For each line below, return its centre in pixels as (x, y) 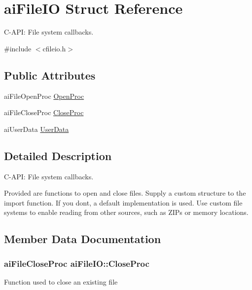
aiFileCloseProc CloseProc (44, 112)
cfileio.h (54, 48)
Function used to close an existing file (61, 281)
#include (18, 48)
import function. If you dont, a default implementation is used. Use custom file (123, 202)
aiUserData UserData (36, 129)
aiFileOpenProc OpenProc (44, 96)
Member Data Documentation (83, 239)
